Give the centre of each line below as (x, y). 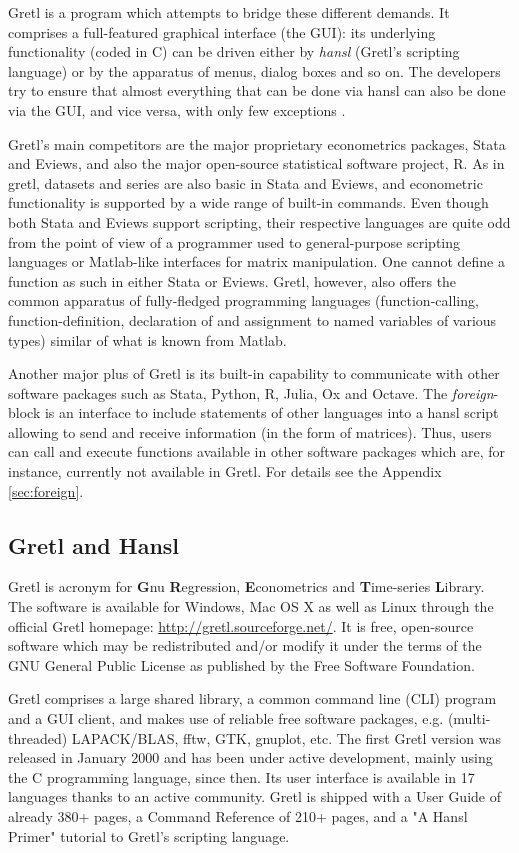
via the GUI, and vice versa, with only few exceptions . (177, 109)
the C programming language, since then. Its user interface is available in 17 (241, 776)
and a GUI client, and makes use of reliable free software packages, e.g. (226, 718)
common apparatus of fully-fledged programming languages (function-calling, (243, 300)
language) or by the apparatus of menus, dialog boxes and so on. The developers (254, 70)
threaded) (38, 737)
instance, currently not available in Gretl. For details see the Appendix (225, 471)
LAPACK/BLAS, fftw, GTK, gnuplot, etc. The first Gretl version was (286, 737)
